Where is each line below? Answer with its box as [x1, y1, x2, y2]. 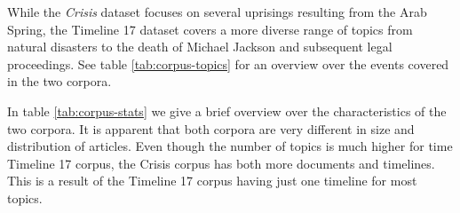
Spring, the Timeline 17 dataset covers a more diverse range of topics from [7, 20, 413, 38]
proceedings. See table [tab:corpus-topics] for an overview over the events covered [7, 54, 449, 73]
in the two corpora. [7, 72, 112, 91]
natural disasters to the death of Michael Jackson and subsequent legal [7, 37, 393, 56]
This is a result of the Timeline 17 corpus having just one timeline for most [7, 171, 417, 190]
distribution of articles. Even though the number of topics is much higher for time [7, 137, 453, 155]
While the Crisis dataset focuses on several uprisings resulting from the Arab [7, 3, 427, 20]
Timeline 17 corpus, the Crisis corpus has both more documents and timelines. [7, 154, 435, 172]
